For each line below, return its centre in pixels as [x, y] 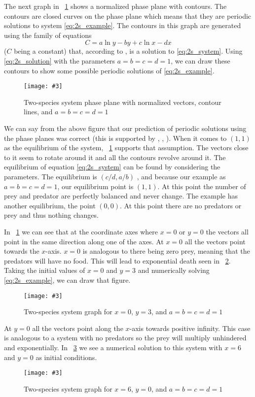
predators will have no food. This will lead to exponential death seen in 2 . [117, 260]
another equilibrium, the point [50, 205]
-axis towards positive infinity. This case [190, 328]
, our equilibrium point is [95, 186]
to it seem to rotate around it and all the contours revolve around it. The [115, 157]
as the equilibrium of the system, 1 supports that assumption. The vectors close [126, 148]
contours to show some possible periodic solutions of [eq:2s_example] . [109, 70]
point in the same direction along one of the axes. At [84, 241]
